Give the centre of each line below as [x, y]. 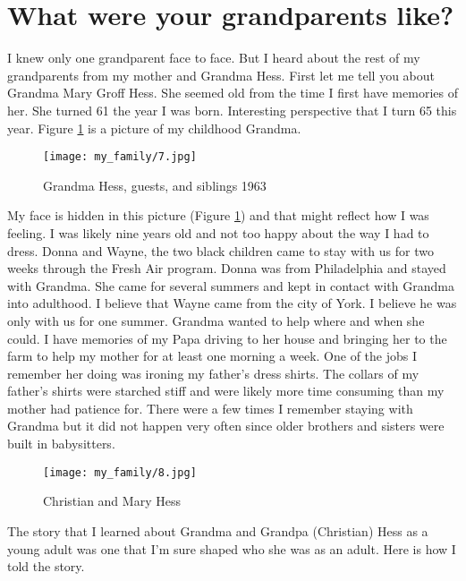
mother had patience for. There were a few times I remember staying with [210, 408]
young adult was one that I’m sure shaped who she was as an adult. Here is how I [232, 548]
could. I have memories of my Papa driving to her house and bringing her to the [227, 338]
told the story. [46, 566]
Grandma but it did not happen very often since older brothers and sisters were [226, 426]
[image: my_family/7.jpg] [120, 157]
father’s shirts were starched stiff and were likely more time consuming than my [226, 391]
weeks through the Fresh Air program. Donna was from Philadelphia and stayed [227, 268]
